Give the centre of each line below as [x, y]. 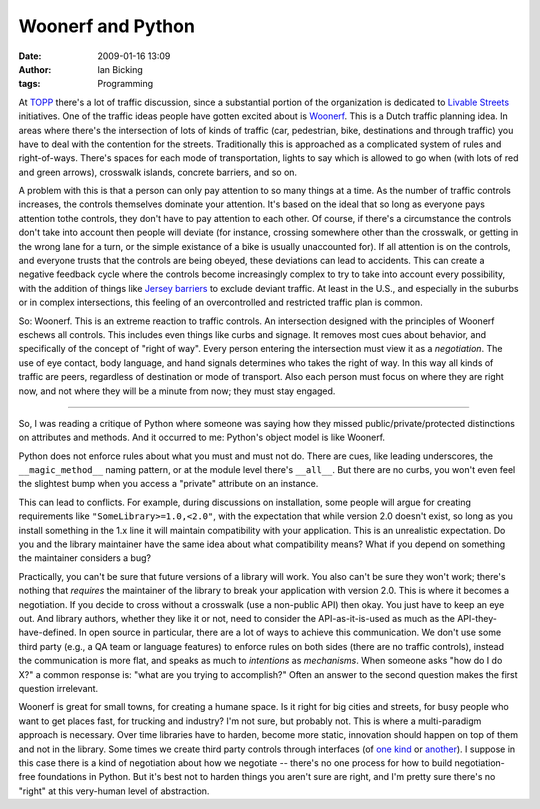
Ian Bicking [120, 69]
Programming [125, 84]
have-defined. [47, 632]
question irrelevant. [58, 688]
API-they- [476, 618]
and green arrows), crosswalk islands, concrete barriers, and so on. [158, 172]
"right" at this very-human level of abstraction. [114, 791]
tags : [29, 84]
